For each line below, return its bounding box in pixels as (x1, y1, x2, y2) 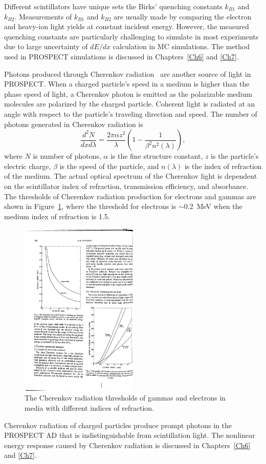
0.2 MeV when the (184, 201, 242, 212)
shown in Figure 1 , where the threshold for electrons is (4, 201, 176, 212)
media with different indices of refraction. (25, 402, 154, 413)
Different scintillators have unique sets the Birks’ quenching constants (4, 1, 223, 11)
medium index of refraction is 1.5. (4, 210, 110, 221)
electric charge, (4, 160, 51, 171)
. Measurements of (14, 11, 72, 22)
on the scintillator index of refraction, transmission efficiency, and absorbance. (4, 180, 249, 191)
